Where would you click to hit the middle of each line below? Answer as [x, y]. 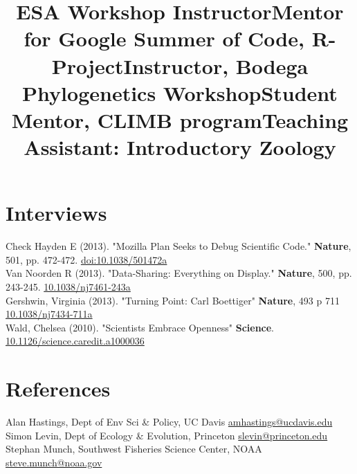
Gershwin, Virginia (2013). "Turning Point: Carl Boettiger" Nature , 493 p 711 [173, 300]
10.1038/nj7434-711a [49, 314]
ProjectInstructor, [140, 65]
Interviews [56, 213]
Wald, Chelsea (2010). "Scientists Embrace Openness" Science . [140, 327]
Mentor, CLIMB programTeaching [180, 119]
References [58, 389]
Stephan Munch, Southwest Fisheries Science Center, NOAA [134, 449]
